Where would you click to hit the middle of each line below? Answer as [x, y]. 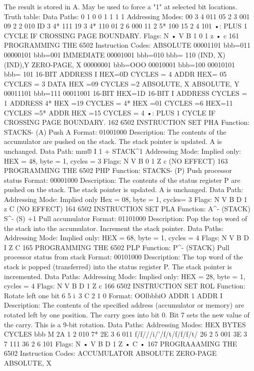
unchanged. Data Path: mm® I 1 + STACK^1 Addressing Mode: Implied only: [123, 151]
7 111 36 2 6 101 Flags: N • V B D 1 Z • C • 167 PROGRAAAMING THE [121, 343]
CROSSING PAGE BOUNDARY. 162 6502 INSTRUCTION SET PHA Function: [127, 122]
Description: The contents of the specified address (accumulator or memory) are [124, 305]
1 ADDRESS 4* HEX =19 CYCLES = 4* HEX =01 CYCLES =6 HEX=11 [118, 102]
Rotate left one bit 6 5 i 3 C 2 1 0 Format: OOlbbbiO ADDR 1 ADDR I [113, 295]
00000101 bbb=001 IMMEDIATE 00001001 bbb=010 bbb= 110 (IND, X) [115, 54]
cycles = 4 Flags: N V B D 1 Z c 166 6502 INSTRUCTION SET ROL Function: [125, 286]
